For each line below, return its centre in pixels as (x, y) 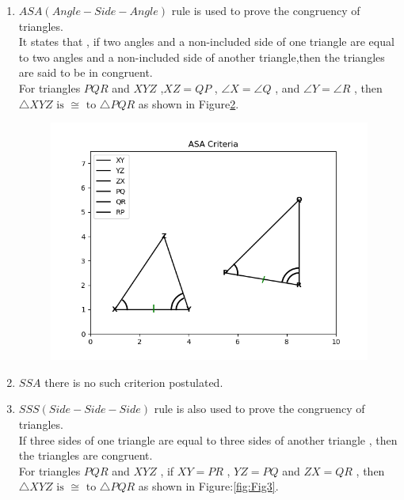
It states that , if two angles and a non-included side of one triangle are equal (206, 42)
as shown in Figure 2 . (189, 103)
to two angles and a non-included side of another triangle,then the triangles (202, 57)
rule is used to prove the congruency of (266, 10)
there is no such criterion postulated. (134, 382)
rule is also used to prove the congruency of (259, 409)
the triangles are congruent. (86, 455)
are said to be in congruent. (86, 72)
